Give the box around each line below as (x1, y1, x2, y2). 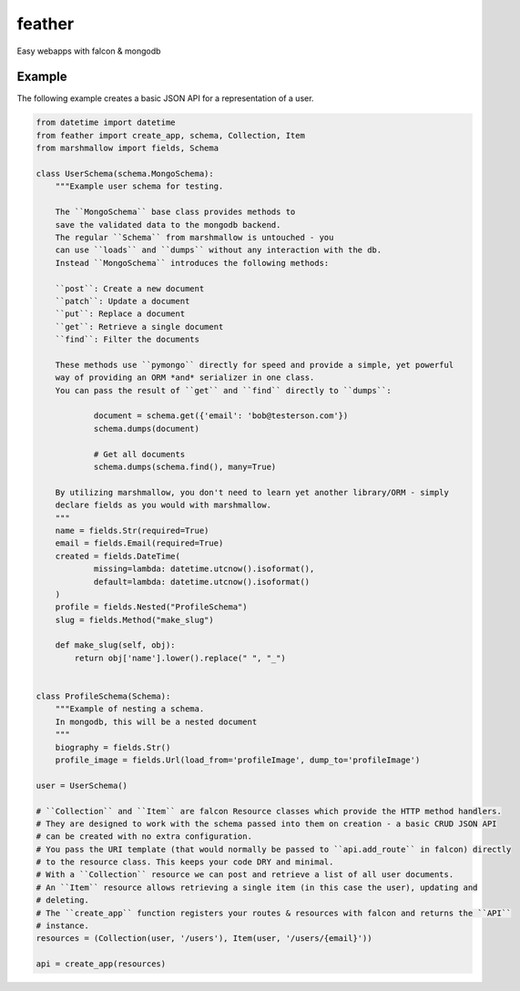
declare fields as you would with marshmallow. (55, 500, 272, 510)
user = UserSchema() (36, 780, 127, 791)
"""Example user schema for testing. (55, 181, 224, 191)
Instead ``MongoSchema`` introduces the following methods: (55, 258, 330, 268)
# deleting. (36, 895, 90, 905)
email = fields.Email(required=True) (55, 538, 224, 548)
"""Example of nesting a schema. (55, 704, 205, 714)
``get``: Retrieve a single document (55, 322, 224, 332)
